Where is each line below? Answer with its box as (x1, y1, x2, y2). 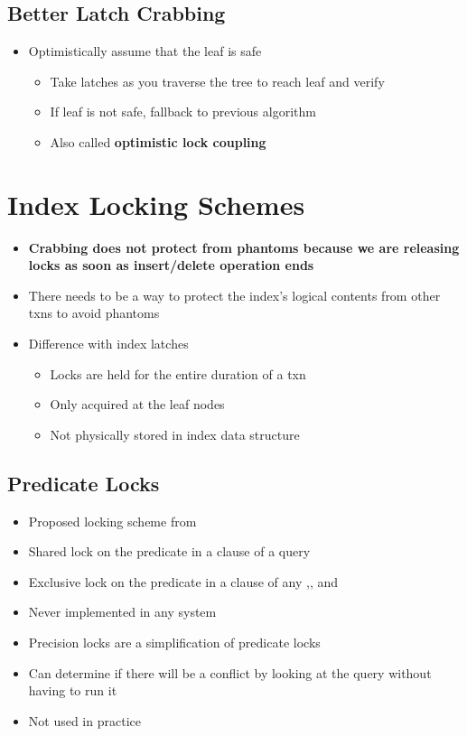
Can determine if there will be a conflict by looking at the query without (28, 663, 432, 682)
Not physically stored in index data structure (50, 424, 300, 443)
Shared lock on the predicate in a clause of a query (28, 542, 311, 561)
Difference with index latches (28, 334, 189, 353)
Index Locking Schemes (7, 185, 305, 222)
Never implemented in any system (28, 602, 217, 621)
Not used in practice (28, 711, 141, 730)
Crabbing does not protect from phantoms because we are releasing (28, 238, 460, 256)
